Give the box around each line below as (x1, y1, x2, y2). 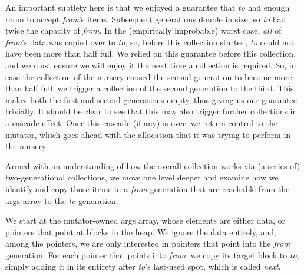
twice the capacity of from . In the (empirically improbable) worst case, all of (5, 24, 282, 37)
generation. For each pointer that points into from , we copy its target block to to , (5, 248, 299, 261)
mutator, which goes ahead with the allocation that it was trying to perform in (5, 128, 291, 140)
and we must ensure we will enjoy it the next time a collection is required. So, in (5, 58, 296, 71)
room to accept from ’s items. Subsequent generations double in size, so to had (5, 12, 286, 25)
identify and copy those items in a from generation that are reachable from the (5, 182, 290, 195)
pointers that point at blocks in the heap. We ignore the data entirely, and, (5, 225, 276, 238)
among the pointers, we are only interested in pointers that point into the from (5, 237, 290, 249)
